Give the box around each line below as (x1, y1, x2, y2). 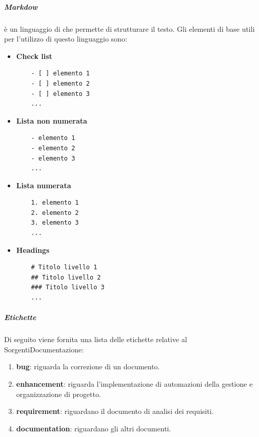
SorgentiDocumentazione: (4, 344, 84, 354)
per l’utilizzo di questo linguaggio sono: (4, 33, 127, 44)
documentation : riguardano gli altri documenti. (16, 423, 171, 433)
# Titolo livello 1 (31, 264, 97, 271)
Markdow (4, 1, 38, 12)
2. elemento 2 (31, 209, 79, 216)
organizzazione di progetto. (16, 388, 101, 399)
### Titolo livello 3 (31, 284, 105, 291)
